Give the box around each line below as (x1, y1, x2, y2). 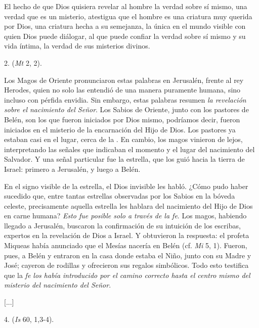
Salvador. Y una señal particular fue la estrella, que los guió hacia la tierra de (4, 154, 245, 164)
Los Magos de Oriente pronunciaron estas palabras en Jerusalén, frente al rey (4, 74, 244, 85)
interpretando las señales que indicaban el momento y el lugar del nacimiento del (4, 144, 255, 154)
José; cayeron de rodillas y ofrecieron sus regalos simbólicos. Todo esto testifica (4, 260, 249, 270)
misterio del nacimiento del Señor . (4, 279, 111, 290)
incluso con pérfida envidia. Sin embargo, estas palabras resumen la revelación (4, 94, 246, 105)
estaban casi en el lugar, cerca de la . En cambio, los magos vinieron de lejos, (4, 134, 243, 145)
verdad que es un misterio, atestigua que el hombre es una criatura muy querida (4, 11, 252, 21)
